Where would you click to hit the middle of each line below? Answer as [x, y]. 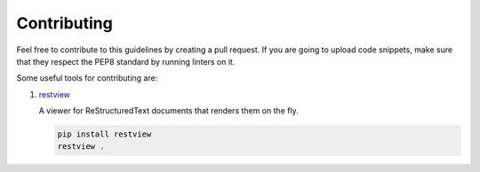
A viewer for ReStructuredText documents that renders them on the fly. [169, 111]
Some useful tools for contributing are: [87, 78]
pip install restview [104, 134]
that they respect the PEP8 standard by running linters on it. [126, 61]
